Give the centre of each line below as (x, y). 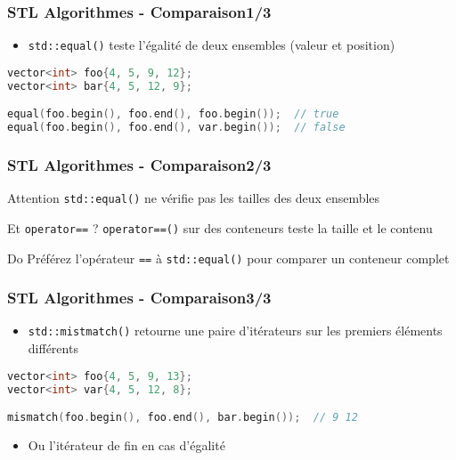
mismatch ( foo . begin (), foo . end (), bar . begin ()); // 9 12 (183, 418)
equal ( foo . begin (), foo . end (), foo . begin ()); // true (173, 114)
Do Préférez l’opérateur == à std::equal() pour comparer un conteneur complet (228, 258)
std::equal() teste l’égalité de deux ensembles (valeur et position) (212, 45)
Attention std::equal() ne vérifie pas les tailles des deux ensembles (194, 198)
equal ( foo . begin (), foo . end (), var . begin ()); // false (176, 128)
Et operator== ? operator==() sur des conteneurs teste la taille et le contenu (220, 227)
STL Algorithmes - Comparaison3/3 (139, 298)
